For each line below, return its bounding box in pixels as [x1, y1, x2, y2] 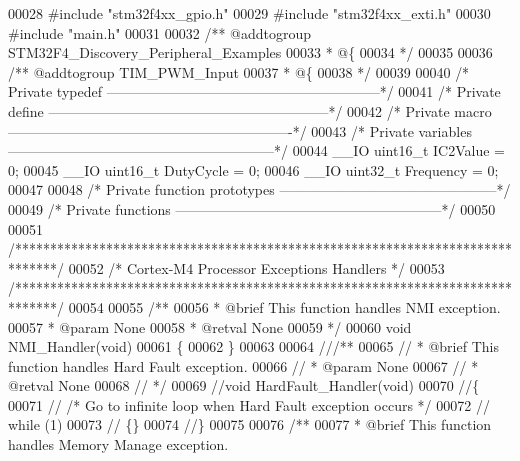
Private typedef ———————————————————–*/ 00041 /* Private [8, 81, 501, 102]
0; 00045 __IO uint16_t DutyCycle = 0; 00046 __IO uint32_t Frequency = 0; [8, 159, 499, 180]
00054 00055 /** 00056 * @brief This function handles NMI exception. [68, 296, 501, 317]
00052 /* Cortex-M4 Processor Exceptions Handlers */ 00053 [68, 257, 445, 278]
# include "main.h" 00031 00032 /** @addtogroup [8, 22, 312, 43]
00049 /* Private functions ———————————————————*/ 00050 [8, 198, 496, 219]
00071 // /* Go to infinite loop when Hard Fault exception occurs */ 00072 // [8, 394, 490, 415]
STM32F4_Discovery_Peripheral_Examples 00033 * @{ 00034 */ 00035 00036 [8, 42, 493, 63]
